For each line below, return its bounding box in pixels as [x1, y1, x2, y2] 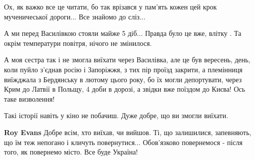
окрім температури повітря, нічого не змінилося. [4, 37, 152, 48]
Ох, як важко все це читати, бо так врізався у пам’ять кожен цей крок [4, 1, 217, 11]
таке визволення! [4, 93, 55, 104]
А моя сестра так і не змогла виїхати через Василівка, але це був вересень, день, [4, 54, 251, 65]
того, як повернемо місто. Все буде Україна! [4, 147, 138, 157]
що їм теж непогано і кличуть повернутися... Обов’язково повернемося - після [4, 137, 243, 147]
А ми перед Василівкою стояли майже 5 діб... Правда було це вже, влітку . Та [4, 28, 242, 38]
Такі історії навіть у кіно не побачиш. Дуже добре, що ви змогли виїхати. [4, 110, 229, 121]
